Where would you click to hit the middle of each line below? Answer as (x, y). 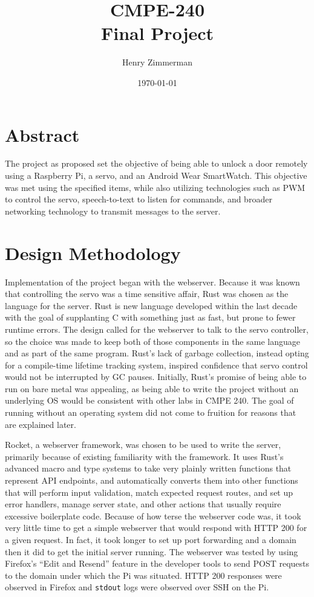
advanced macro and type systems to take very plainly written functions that (148, 468)
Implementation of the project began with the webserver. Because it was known (152, 282)
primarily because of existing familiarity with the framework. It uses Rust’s (144, 456)
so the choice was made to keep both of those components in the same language (152, 341)
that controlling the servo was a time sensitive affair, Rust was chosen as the (147, 294)
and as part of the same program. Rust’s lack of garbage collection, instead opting (157, 353)
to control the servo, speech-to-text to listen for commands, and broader (139, 199)
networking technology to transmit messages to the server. (113, 211)
